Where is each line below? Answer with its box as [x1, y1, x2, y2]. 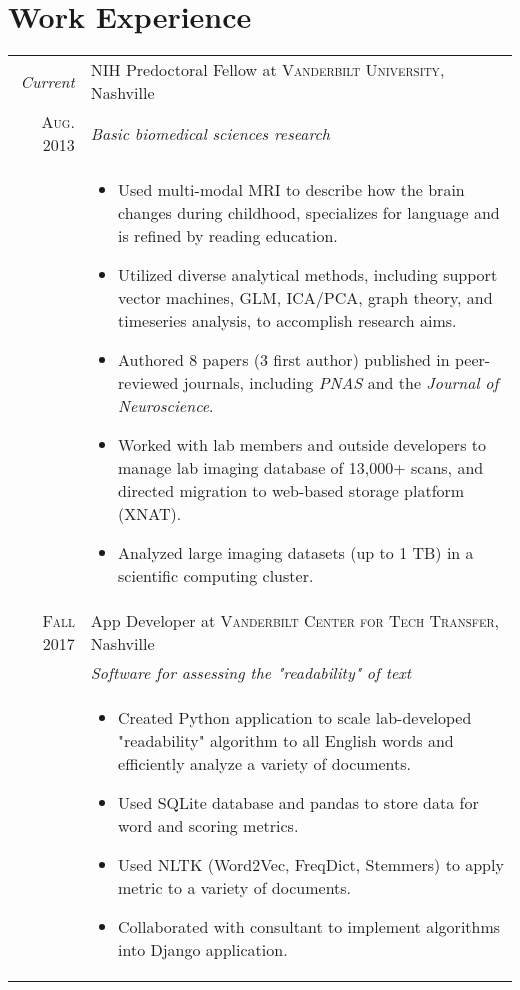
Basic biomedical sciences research [90, 121, 330, 145]
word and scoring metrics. [118, 814, 299, 838]
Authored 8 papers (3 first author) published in [118, 348, 450, 372]
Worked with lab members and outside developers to [118, 433, 486, 457]
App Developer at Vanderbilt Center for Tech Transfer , [90, 609, 499, 633]
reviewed [118, 371, 179, 395]
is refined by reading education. [118, 224, 338, 248]
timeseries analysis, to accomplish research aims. [118, 309, 457, 333]
